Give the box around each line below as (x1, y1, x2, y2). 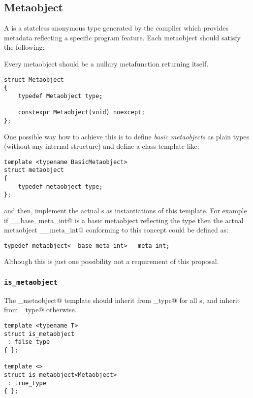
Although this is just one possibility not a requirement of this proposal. (4, 256, 219, 266)
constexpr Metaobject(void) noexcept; (18, 109, 145, 116)
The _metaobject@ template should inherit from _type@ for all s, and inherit (4, 295, 240, 305)
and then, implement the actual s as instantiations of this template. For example (4, 205, 247, 215)
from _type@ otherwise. (4, 304, 77, 315)
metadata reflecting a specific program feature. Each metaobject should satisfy (4, 32, 241, 42)
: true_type (7, 379, 46, 387)
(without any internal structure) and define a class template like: (4, 141, 199, 151)
